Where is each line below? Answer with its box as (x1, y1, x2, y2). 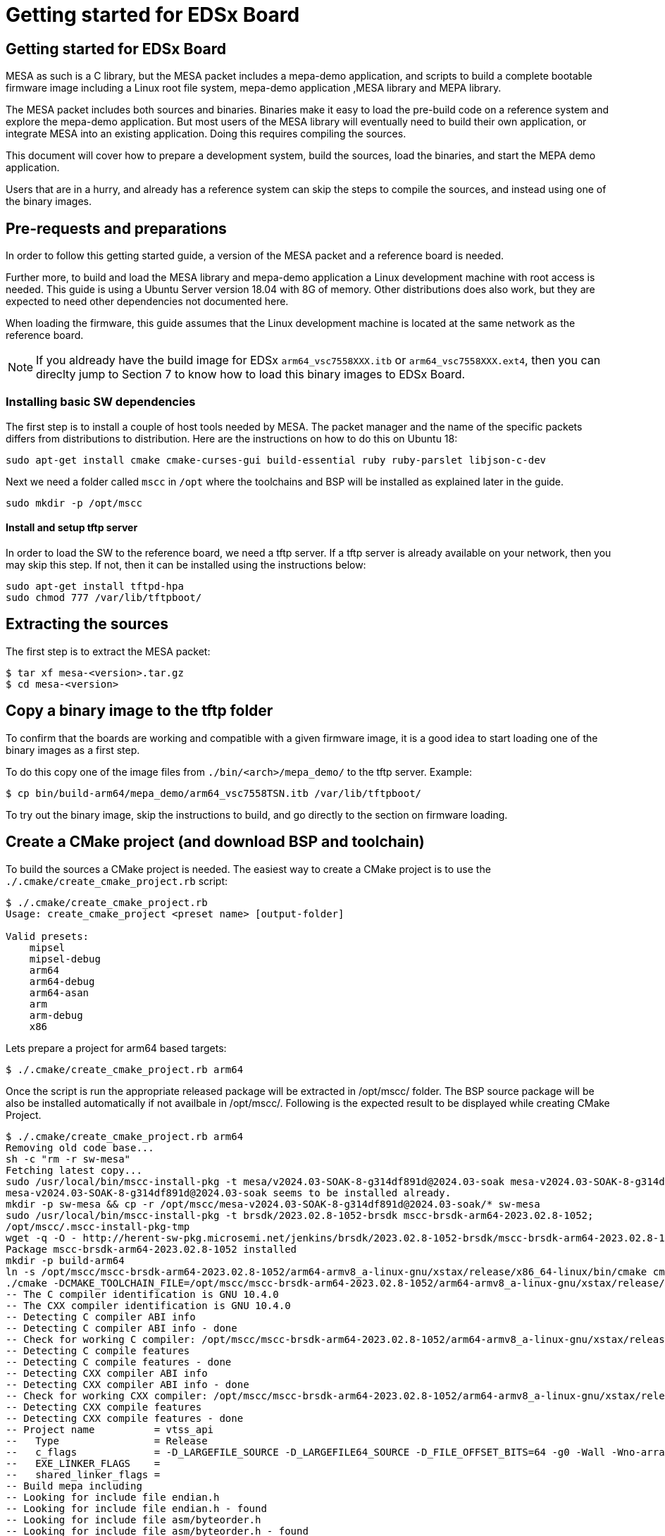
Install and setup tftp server (6, 521, 138, 534)
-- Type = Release (6, 1435, 208, 1447)
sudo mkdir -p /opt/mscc (6, 497, 142, 509)
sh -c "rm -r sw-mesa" (6, 1153, 131, 1165)
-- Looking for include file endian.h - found (6, 1502, 267, 1514)
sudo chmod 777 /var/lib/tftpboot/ (6, 591, 202, 603)
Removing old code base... (6, 1141, 154, 1153)
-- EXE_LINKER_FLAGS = (6, 1457, 161, 1469)
